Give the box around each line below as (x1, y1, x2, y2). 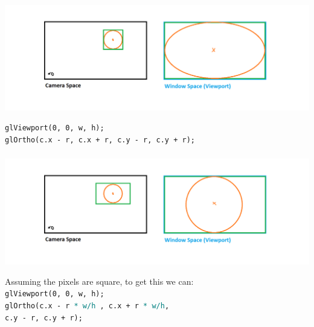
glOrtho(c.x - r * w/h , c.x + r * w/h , (5, 302, 170, 311)
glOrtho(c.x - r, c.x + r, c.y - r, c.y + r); (5, 135, 195, 144)
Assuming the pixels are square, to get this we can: (5, 275, 194, 287)
